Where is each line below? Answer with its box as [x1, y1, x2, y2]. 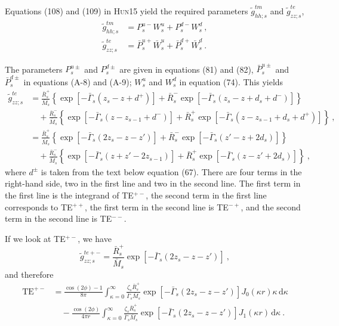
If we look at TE [5, 232, 66, 244]
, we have [78, 232, 112, 244]
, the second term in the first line [146, 188, 267, 201]
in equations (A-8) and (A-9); [23, 75, 132, 88]
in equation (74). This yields [179, 75, 283, 88]
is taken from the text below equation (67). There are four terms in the [41, 165, 302, 178]
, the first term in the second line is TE [85, 200, 229, 213]
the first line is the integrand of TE [5, 188, 134, 201]
